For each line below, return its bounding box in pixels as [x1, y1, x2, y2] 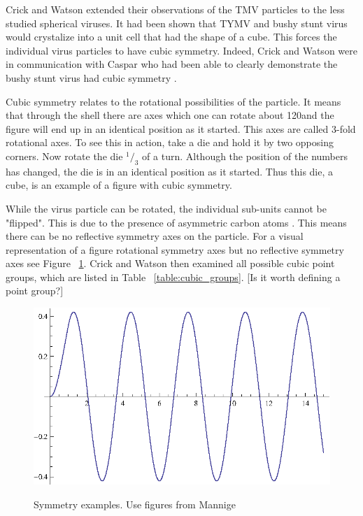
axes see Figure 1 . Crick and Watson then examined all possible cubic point [6, 256, 335, 271]
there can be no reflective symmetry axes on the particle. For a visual [6, 229, 304, 243]
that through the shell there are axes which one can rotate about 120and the [6, 108, 334, 122]
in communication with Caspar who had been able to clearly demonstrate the [6, 57, 338, 71]
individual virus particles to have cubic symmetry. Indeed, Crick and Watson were [6, 43, 357, 57]
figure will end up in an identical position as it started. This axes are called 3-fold [6, 121, 356, 136]
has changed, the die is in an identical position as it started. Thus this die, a [6, 164, 334, 178]
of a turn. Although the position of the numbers [142, 148, 348, 163]
